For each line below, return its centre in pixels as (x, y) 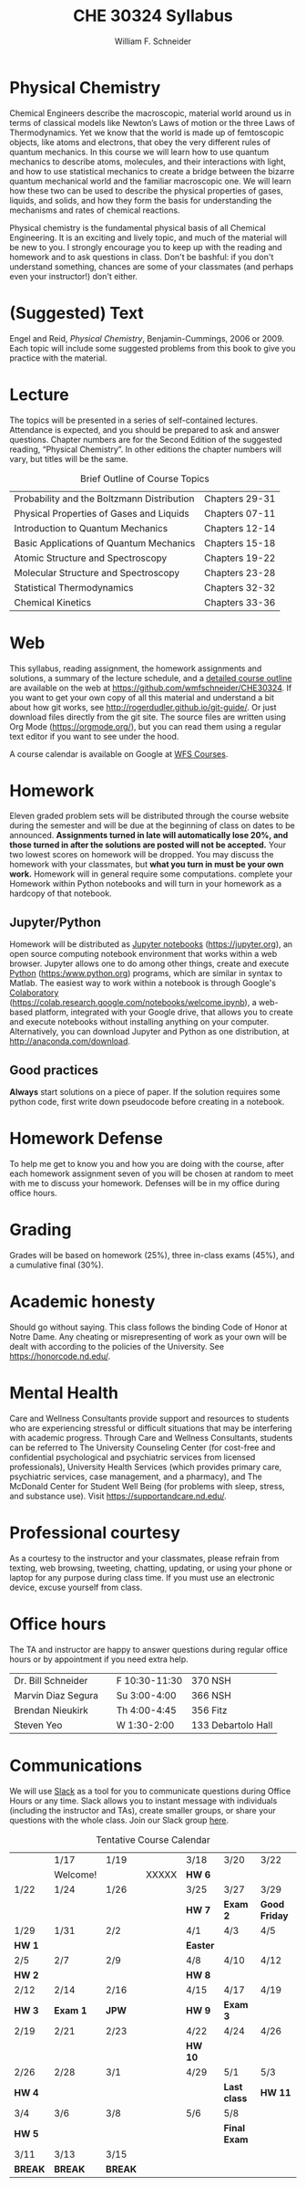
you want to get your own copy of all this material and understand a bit (142, 697)
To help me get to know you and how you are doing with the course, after (147, 1164)
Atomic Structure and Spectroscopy (91, 558)
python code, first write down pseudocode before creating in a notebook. (147, 1102)
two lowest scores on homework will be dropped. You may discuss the (142, 855)
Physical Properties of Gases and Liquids (102, 513)
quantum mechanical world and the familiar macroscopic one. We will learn (150, 181)
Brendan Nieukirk (51, 1710)
